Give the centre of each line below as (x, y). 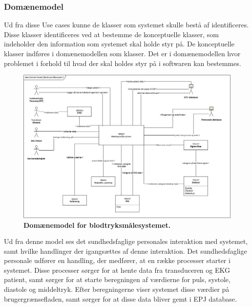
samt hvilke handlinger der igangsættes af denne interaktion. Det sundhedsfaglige (126, 251)
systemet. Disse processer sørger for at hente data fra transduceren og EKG (117, 270)
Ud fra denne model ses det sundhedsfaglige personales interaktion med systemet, (126, 241)
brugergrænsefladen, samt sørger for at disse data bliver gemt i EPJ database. (120, 298)
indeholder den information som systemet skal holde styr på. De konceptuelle (119, 44)
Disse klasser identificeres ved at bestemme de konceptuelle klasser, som (111, 34)
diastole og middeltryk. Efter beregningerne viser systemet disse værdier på (117, 289)
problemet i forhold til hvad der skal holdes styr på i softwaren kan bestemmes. (123, 63)
